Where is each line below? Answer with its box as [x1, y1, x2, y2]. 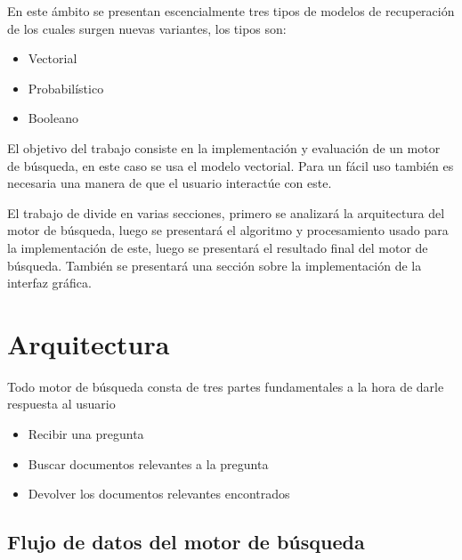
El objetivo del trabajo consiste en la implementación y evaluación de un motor [7, 138, 441, 157]
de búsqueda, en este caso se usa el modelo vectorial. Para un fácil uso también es [7, 156, 454, 174]
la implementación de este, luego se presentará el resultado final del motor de [7, 238, 428, 256]
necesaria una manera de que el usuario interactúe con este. [7, 174, 332, 192]
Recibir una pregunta [28, 425, 144, 443]
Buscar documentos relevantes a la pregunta [28, 454, 269, 473]
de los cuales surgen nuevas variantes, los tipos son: [7, 19, 287, 37]
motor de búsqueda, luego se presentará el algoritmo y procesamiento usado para [7, 221, 449, 239]
